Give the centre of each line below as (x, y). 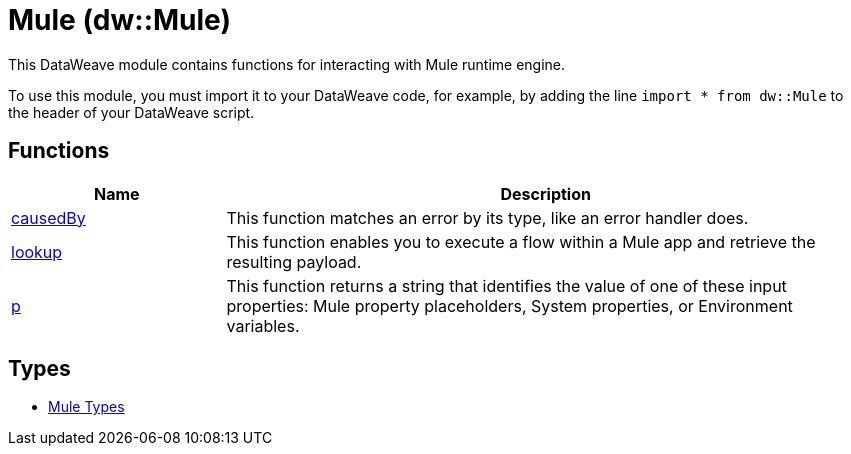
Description (545, 193)
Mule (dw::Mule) (119, 20)
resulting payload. (294, 261)
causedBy (48, 217)
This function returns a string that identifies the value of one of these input (506, 285)
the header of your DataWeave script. (131, 112)
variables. (263, 325)
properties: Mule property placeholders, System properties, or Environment (509, 305)
